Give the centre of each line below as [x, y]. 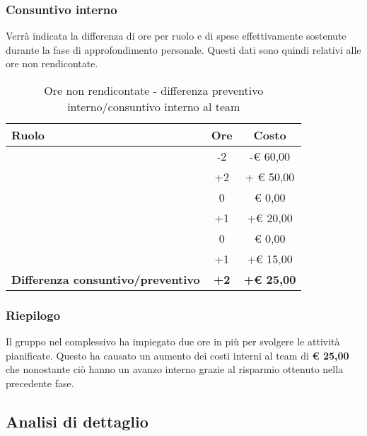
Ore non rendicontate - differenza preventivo [154, 90]
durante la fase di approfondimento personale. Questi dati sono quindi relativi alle [183, 49]
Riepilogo [33, 315]
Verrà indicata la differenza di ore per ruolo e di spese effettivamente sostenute [176, 36]
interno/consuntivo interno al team [154, 107]
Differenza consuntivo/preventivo [106, 279]
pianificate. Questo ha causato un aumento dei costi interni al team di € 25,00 [177, 355]
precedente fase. [40, 383]
